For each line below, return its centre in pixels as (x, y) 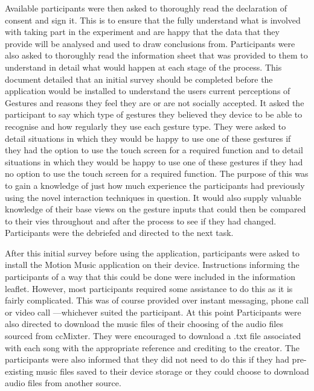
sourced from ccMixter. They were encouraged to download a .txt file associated (153, 336)
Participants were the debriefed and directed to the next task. (119, 233)
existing (19, 371)
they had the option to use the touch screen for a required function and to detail (154, 150)
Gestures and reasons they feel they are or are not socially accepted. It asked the (155, 102)
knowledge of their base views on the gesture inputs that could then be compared (155, 209)
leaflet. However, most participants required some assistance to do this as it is (149, 288)
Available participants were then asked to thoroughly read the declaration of (146, 8)
